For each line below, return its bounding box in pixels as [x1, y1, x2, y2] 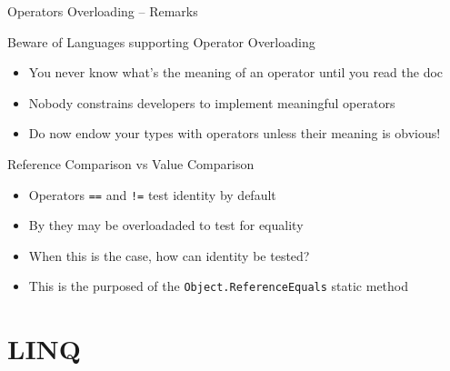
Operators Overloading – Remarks [7, 2, 198, 20]
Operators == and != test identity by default [28, 185, 276, 204]
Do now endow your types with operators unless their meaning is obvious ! [28, 124, 441, 143]
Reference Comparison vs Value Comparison [7, 154, 255, 173]
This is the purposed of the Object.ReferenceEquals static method [28, 276, 409, 296]
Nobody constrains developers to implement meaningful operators [28, 93, 395, 112]
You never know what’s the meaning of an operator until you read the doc [28, 63, 444, 82]
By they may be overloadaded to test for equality [28, 216, 304, 235]
